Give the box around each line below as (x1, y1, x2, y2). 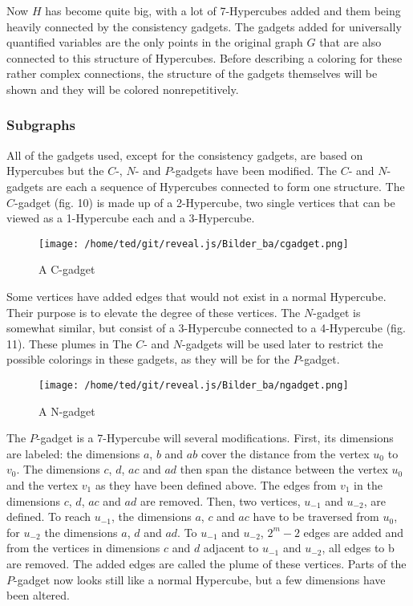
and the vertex (6, 477, 79, 493)
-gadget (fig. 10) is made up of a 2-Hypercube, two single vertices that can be (14, 193, 395, 210)
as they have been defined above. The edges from (95, 477, 337, 493)
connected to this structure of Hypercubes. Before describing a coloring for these (6, 49, 403, 66)
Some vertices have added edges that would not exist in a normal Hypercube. (6, 288, 387, 304)
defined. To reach (6, 508, 91, 525)
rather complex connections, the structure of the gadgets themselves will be (6, 65, 378, 82)
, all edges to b (322, 539, 395, 556)
